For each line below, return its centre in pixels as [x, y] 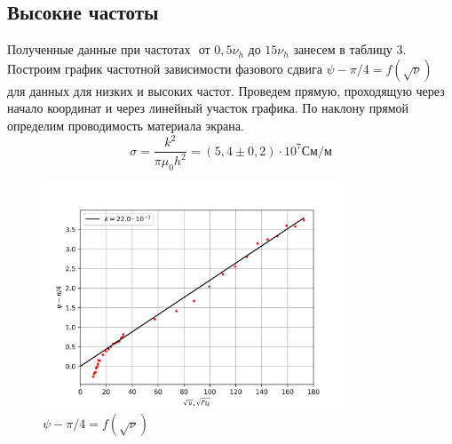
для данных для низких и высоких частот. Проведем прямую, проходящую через [226, 90]
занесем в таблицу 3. [350, 49]
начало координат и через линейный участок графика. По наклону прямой [208, 108]
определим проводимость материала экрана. [126, 125]
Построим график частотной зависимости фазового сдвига [165, 68]
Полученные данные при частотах [99, 49]
